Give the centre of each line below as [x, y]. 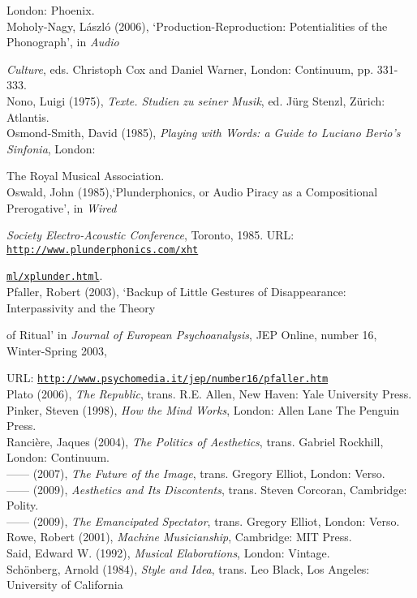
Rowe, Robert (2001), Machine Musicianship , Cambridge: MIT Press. [179, 537]
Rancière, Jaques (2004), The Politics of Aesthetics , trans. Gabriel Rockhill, [195, 441]
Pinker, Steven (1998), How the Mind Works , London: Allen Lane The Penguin [203, 409]
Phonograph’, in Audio [63, 42]
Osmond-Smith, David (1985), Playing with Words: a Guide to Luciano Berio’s [204, 133]
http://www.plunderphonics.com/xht [103, 250]
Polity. [23, 505]
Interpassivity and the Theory [81, 307]
